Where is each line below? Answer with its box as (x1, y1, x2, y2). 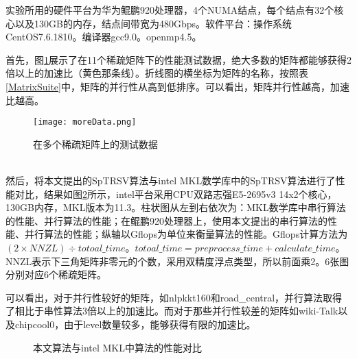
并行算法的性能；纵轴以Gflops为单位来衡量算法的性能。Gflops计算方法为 (24, 227, 348, 241)
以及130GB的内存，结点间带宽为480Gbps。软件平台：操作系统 (14, 16, 292, 30)
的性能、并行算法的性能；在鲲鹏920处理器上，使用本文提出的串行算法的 (5, 213, 327, 227)
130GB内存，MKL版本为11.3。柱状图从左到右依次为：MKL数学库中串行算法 (5, 200, 346, 214)
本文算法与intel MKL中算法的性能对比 (33, 340, 202, 354)
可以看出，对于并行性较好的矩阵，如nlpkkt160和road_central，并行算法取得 (5, 290, 343, 304)
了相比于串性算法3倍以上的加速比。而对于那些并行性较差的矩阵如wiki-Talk (5, 304, 338, 318)
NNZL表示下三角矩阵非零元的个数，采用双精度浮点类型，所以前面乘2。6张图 (5, 253, 349, 268)
